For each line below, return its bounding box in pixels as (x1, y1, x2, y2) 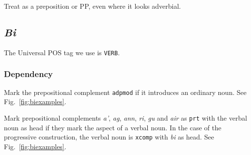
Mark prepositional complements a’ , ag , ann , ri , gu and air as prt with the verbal (4, 112, 247, 123)
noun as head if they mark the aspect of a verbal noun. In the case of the (4, 122, 221, 132)
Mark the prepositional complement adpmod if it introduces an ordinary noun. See (4, 87, 247, 97)
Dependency (4, 68, 53, 80)
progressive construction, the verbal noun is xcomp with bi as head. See (4, 132, 214, 142)
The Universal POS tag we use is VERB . (4, 47, 120, 57)
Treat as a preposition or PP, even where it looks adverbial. (4, 1, 181, 11)
